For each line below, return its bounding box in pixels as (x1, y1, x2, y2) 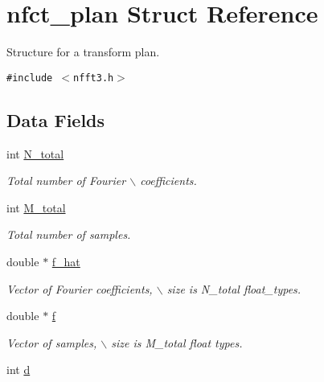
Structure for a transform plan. (6, 43, 160, 60)
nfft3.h (73, 72, 114, 84)
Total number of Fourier (6, 172, 126, 189)
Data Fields (6, 107, 105, 132)
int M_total (6, 199, 66, 216)
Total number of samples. (6, 226, 131, 243)
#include (6, 72, 53, 84)
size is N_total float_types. (166, 280, 301, 297)
